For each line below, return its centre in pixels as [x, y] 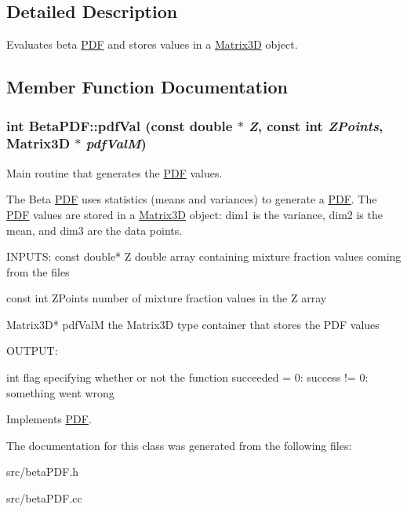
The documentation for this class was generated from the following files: [179, 445]
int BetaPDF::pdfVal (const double [120, 125]
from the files [38, 271]
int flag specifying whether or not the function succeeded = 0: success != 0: [187, 377]
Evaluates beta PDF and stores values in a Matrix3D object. [152, 44]
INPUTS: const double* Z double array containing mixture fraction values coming [204, 256]
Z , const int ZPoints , [316, 125]
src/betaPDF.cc [44, 498]
